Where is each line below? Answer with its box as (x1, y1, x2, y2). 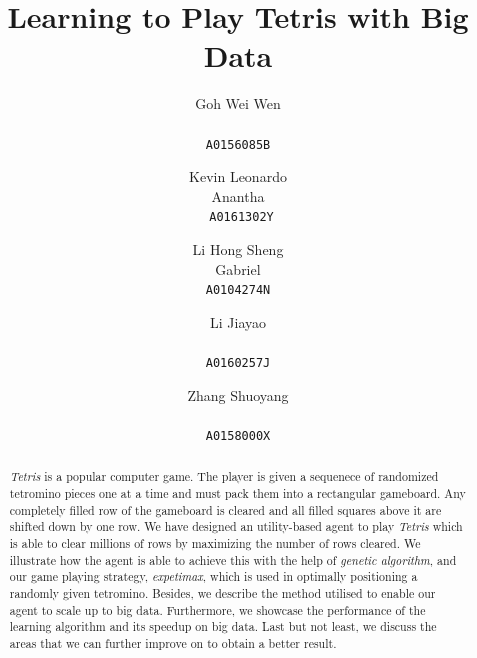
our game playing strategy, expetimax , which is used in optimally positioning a (9, 568, 418, 585)
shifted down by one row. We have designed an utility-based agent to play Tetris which (9, 518, 463, 535)
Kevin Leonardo (189, 166, 287, 187)
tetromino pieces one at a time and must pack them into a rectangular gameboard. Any (9, 484, 466, 501)
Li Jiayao (210, 311, 266, 332)
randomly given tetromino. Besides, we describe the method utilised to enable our (9, 584, 436, 601)
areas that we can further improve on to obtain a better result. (9, 634, 337, 651)
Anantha (211, 185, 265, 206)
